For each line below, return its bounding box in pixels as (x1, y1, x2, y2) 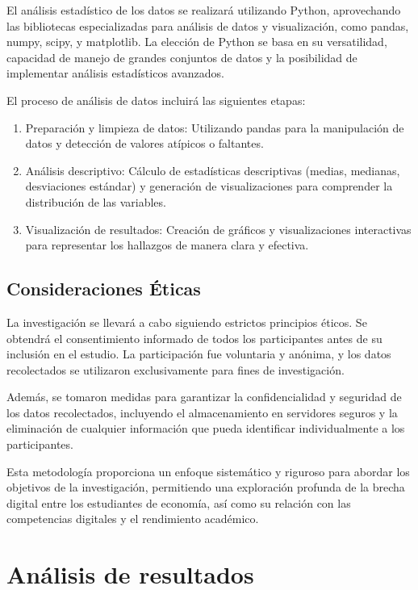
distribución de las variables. (25, 193, 166, 210)
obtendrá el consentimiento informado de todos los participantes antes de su (6, 329, 382, 346)
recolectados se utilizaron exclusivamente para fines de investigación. (6, 361, 345, 378)
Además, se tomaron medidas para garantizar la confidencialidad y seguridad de (6, 388, 402, 405)
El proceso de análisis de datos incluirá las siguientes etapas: (6, 91, 306, 108)
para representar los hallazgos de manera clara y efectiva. (25, 236, 309, 253)
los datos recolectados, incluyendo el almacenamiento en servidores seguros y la (6, 404, 398, 421)
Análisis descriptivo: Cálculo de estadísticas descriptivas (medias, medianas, (25, 161, 400, 178)
